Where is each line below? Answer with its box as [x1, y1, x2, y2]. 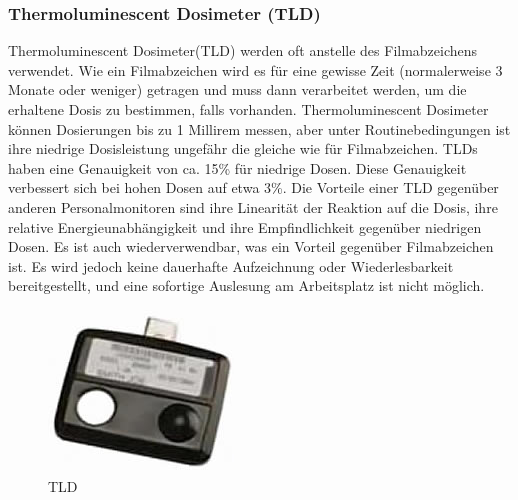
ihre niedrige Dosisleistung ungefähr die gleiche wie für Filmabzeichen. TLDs [8, 138, 478, 159]
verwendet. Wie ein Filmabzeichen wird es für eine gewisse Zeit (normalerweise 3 [8, 59, 503, 80]
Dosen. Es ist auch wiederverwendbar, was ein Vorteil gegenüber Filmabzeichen [8, 236, 494, 257]
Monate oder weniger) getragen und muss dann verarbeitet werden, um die [8, 79, 467, 100]
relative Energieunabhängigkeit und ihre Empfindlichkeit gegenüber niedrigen [8, 216, 482, 237]
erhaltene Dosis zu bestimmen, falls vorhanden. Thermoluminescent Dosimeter [8, 99, 489, 119]
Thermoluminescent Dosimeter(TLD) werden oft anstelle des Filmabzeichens [8, 40, 478, 61]
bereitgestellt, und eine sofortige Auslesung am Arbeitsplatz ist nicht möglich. [8, 275, 485, 296]
